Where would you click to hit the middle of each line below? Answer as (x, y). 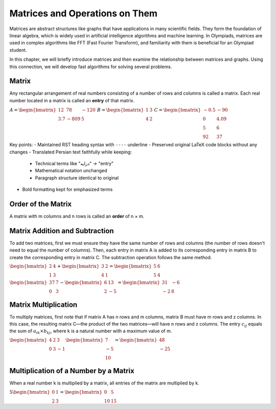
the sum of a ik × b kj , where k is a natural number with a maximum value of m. (91, 332)
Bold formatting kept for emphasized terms (67, 190)
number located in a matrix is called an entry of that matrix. (72, 100)
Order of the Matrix (40, 204)
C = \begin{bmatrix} (178, 110)
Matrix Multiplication (43, 304)
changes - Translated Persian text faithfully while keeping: (71, 152)
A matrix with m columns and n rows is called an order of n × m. (77, 216)
